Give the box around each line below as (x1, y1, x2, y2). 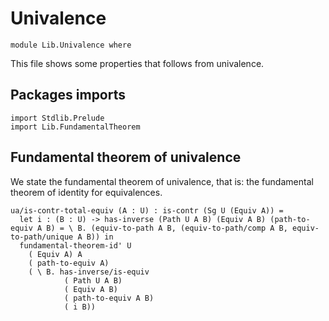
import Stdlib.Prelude (10, 113, 105, 123)
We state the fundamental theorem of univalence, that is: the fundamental (10, 175, 314, 187)
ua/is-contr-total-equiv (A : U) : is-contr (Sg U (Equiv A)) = (10, 205, 284, 216)
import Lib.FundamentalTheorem (10, 122, 141, 132)
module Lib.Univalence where (10, 40, 132, 50)
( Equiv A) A (28, 249, 83, 259)
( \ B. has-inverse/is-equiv (28, 267, 150, 277)
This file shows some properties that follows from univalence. (10, 57, 265, 69)
